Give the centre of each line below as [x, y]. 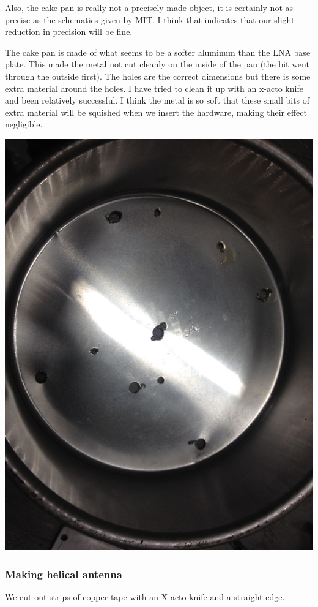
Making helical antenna [64, 574]
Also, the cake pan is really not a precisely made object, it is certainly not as [149, 7]
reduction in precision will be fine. [69, 32]
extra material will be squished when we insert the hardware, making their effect [156, 112]
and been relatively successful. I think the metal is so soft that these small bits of [157, 100]
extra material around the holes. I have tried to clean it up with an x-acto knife [154, 88]
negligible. [24, 124]
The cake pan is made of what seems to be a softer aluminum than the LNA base [158, 52]
